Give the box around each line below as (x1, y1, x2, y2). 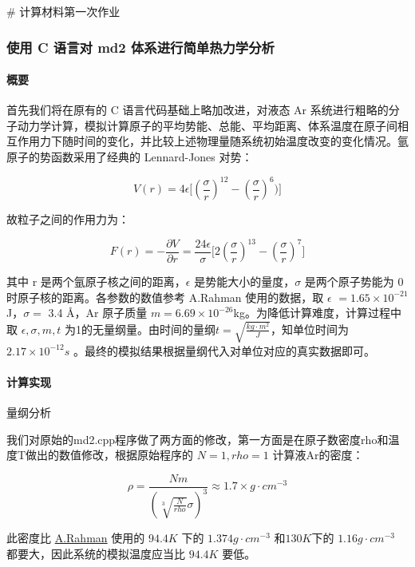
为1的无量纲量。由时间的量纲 (65, 320, 216, 337)
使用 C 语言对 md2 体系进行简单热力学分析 (6, 37, 275, 57)
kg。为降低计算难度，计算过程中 (233, 304, 401, 321)
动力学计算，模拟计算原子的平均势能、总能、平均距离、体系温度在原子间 (17, 117, 397, 133)
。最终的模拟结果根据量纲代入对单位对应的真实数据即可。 (73, 342, 375, 359)
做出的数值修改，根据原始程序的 (26, 446, 194, 463)
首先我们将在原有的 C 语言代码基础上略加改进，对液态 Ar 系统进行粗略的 (6, 101, 389, 118)
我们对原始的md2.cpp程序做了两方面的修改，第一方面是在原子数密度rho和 (6, 430, 389, 447)
